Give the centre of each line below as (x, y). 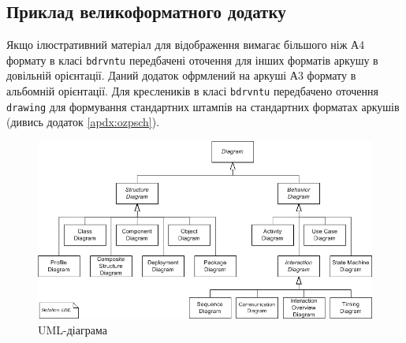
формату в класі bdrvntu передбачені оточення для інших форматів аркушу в (192, 60)
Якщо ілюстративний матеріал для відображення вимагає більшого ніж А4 (186, 45)
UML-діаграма (73, 330)
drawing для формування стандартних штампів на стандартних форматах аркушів (203, 106)
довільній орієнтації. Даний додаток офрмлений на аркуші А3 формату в (181, 75)
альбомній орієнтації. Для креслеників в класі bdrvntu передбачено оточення (192, 91)
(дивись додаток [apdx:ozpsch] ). (83, 122)
